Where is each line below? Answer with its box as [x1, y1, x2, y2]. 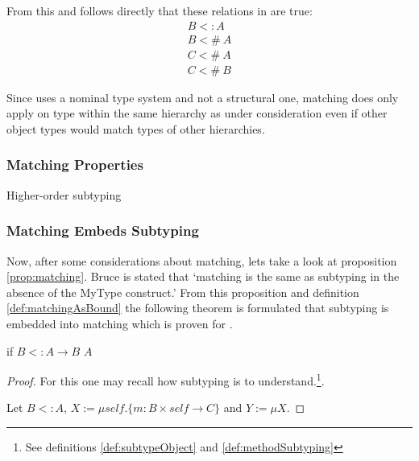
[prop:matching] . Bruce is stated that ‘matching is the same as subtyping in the [6, 268, 400, 285]
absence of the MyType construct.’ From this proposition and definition [6, 283, 359, 300]
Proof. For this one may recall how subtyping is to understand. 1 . [6, 370, 325, 389]
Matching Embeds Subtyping [6, 220, 199, 241]
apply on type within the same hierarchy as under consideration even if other [6, 105, 388, 121]
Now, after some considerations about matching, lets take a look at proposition [6, 252, 397, 269]
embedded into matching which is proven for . [6, 315, 233, 331]
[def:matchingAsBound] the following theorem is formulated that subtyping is [6, 299, 389, 316]
